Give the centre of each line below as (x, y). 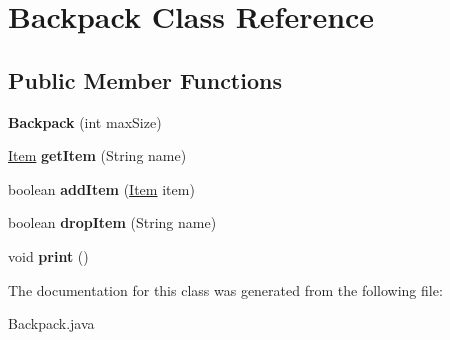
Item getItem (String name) (97, 155)
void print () (48, 255)
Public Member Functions (145, 79)
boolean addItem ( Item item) (101, 188)
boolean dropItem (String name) (112, 222)
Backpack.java (51, 323)
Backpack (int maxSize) (85, 121)
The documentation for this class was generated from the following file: (225, 289)
